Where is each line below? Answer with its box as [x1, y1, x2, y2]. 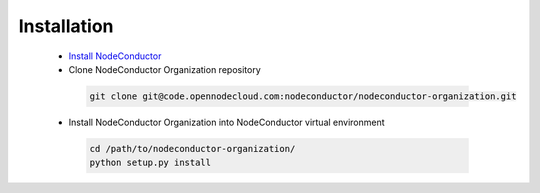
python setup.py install [89, 157, 212, 169]
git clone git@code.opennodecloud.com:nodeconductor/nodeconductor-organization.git [89, 90, 517, 102]
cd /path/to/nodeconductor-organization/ [89, 143, 296, 154]
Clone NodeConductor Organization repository [68, 63, 262, 75]
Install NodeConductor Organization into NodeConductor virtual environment [68, 116, 385, 128]
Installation [18, 15, 114, 37]
